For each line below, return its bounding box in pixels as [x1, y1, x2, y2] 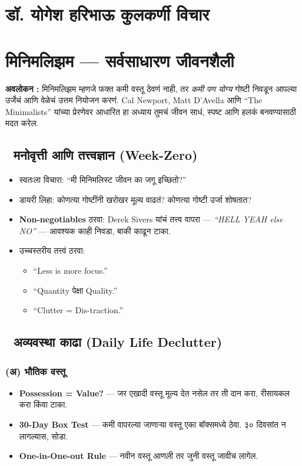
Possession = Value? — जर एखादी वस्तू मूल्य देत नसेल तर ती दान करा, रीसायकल [19, 386, 290, 399]
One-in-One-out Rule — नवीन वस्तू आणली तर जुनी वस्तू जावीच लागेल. [19, 449, 258, 462]
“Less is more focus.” [33, 264, 108, 277]
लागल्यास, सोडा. [19, 429, 68, 442]
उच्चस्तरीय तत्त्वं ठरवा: [19, 244, 85, 257]
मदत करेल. [5, 117, 39, 129]
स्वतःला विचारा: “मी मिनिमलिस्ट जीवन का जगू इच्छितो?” [19, 173, 187, 186]
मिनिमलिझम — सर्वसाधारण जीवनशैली [5, 48, 234, 72]
